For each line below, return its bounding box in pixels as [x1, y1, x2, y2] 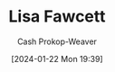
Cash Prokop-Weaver [16, 36, 98, 47]
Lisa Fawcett [8, 6, 106, 27]
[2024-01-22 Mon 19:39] [11, 53, 103, 64]
